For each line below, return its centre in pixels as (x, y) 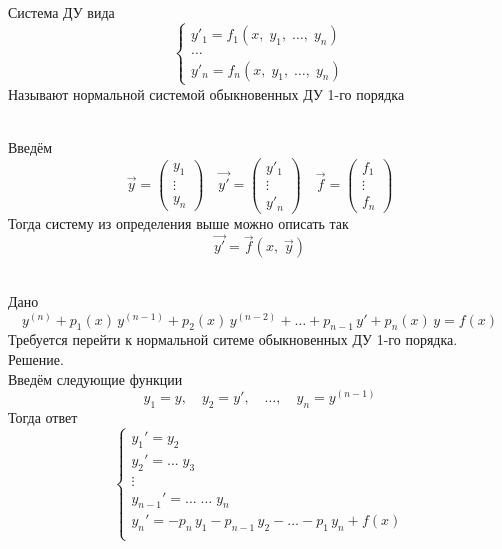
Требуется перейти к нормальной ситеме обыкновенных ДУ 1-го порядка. (233, 339)
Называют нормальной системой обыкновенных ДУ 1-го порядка (206, 93)
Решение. (36, 359)
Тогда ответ (43, 417)
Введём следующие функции (95, 378)
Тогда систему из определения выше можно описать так (178, 222)
